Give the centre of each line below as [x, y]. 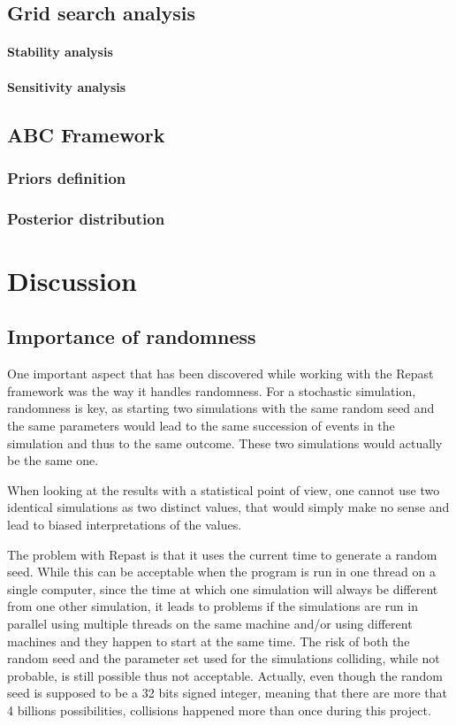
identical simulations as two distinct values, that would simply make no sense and [228, 507]
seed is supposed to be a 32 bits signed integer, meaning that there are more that [227, 693]
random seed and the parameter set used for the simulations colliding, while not [224, 658]
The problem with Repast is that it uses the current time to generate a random [222, 554]
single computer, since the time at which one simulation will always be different [223, 588]
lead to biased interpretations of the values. [125, 524]
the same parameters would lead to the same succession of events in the [201, 425]
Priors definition [67, 177]
